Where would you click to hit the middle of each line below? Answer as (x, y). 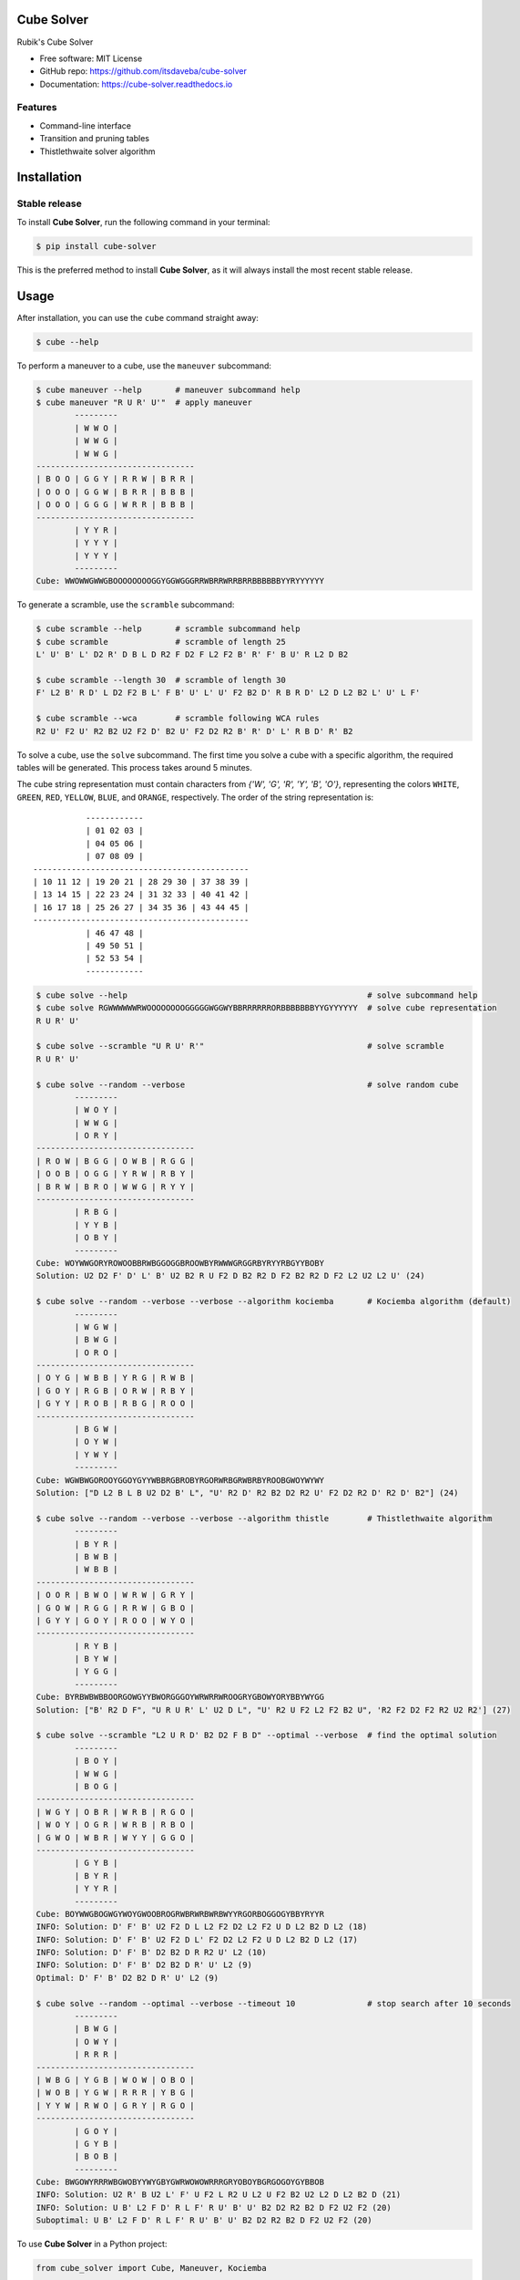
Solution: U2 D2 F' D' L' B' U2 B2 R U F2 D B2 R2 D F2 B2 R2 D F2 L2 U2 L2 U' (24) (230, 1276)
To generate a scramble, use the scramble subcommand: (126, 605)
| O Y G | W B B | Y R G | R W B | (115, 1378)
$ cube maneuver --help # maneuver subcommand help (168, 389)
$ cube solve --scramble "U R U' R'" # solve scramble (240, 1046)
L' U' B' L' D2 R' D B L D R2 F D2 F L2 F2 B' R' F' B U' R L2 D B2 (192, 655)
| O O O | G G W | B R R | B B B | (115, 492)
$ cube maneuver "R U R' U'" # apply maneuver (144, 402)
